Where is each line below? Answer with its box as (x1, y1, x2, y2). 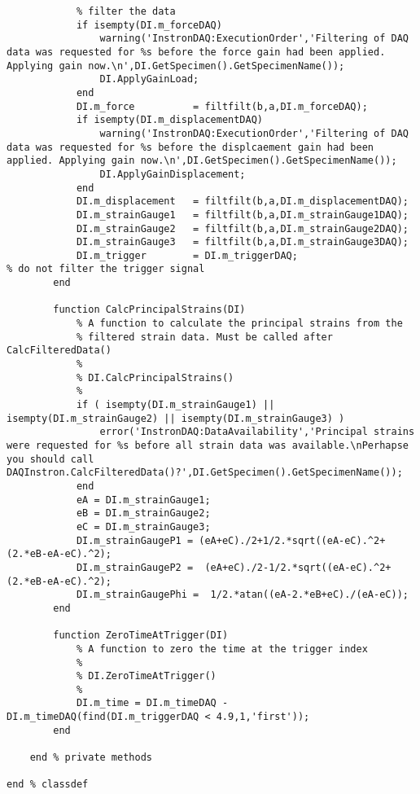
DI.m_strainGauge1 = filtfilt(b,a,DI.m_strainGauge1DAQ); (76, 208, 409, 221)
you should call (7, 453, 94, 465)
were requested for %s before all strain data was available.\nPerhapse (7, 440, 409, 451)
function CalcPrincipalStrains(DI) (53, 304, 246, 316)
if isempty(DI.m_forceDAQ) (76, 19, 222, 31)
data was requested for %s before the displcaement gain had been (7, 141, 374, 153)
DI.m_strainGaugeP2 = (76, 561, 194, 573)
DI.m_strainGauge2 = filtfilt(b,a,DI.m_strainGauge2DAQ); (76, 222, 409, 235)
